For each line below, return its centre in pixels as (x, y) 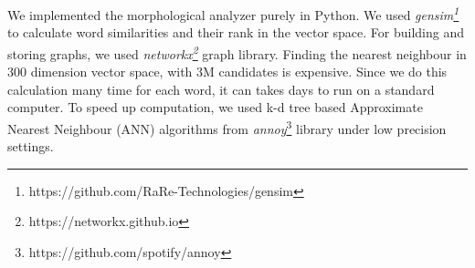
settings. (31, 146)
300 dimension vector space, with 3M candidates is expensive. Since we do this (227, 72)
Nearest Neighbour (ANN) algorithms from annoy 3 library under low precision (227, 127)
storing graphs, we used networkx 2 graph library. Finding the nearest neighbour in (237, 52)
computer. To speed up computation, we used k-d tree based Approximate (215, 107)
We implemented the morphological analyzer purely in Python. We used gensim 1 (233, 13)
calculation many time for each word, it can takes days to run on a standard (221, 89)
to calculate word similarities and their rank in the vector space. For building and (236, 32)
